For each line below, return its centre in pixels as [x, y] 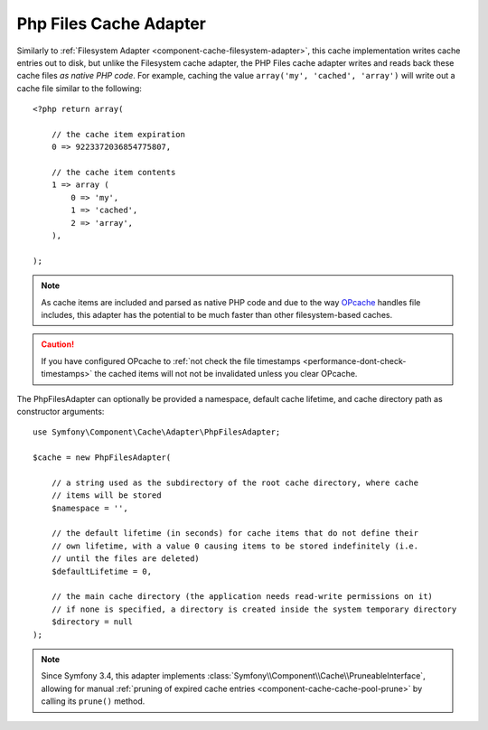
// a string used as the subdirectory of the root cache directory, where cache [235, 482]
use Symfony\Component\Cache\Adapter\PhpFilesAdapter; [157, 432]
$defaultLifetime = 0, [102, 571]
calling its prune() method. [93, 701]
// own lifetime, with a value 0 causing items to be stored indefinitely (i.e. [235, 546]
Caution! [58, 344]
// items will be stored [106, 496]
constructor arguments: [61, 411]
